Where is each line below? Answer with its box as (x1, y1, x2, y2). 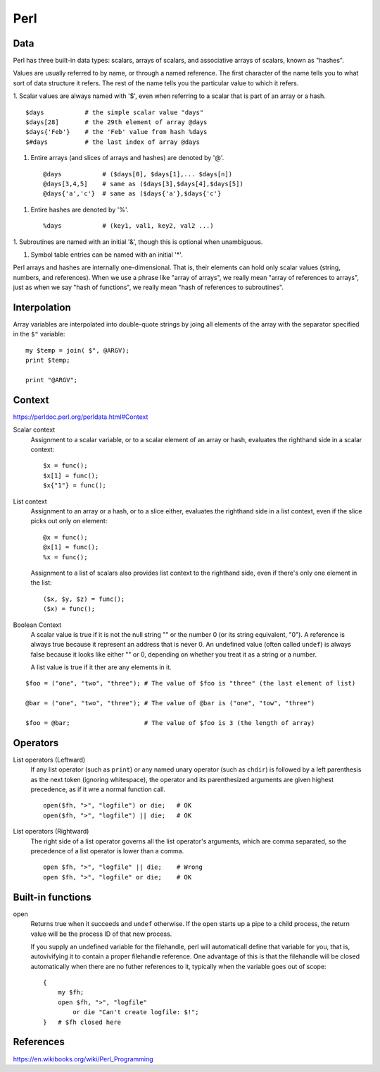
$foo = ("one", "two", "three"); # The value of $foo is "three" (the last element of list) (25, 679, 356, 688)
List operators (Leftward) (13, 755, 86, 764)
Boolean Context (13, 621, 62, 629)
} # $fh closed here (43, 1018, 122, 1026)
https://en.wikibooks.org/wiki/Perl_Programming (13, 1054, 154, 1063)
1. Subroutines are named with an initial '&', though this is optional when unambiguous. (13, 237, 263, 246)
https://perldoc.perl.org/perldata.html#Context (13, 413, 148, 421)
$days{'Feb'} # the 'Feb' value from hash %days (25, 128, 208, 136)
